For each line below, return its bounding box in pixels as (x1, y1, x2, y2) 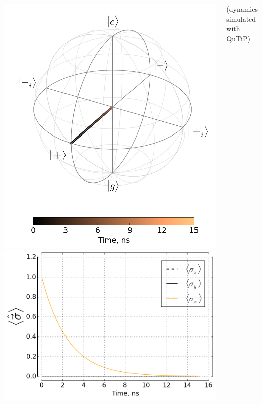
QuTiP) (226, 33, 250, 43)
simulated (226, 13, 256, 24)
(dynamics (226, 4, 258, 14)
